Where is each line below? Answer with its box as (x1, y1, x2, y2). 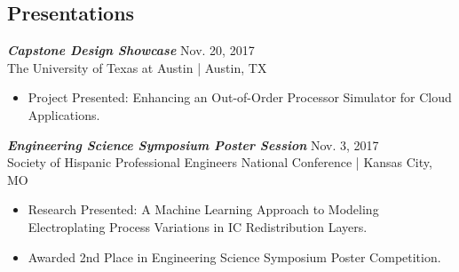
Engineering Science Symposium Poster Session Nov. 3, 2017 (7, 135, 379, 154)
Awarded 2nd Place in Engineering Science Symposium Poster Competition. (28, 247, 441, 266)
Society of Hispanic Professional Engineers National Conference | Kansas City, (7, 153, 432, 172)
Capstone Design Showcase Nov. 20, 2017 (7, 41, 255, 60)
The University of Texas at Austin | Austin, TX (7, 58, 267, 76)
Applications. (28, 105, 100, 124)
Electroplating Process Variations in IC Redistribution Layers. (28, 217, 368, 236)
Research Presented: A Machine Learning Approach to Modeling (28, 200, 379, 219)
